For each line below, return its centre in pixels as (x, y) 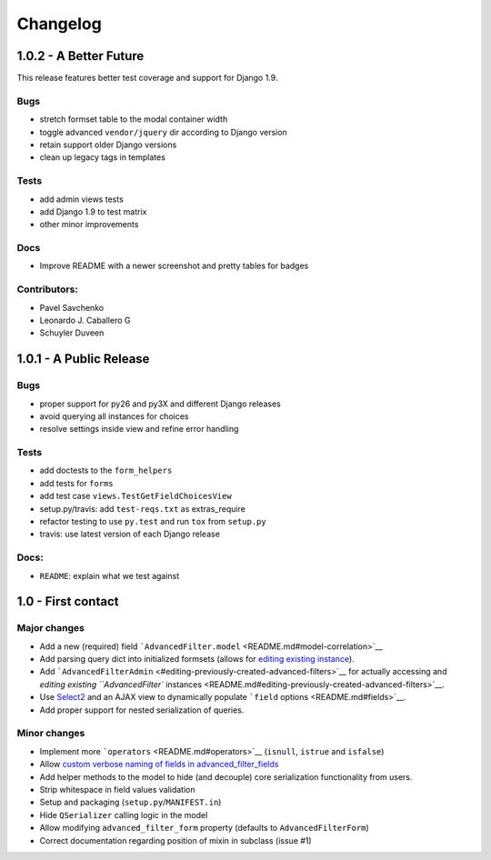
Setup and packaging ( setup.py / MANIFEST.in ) (130, 802)
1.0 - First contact (68, 601)
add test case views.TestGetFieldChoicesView (135, 496)
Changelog (59, 24)
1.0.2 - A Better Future (80, 56)
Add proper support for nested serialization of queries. (142, 710)
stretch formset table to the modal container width (134, 119)
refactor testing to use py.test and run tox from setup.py (153, 521)
